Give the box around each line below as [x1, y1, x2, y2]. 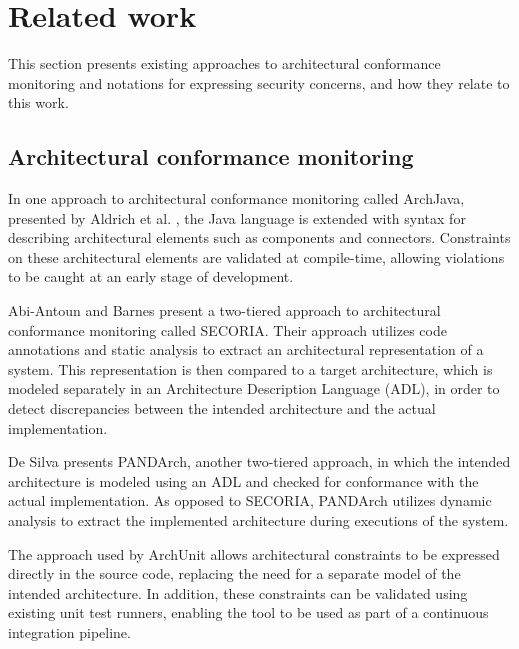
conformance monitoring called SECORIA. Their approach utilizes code [8, 319, 447, 340]
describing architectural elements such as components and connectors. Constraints [8, 227, 511, 248]
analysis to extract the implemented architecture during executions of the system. [8, 510, 509, 531]
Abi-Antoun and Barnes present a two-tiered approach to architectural [8, 300, 441, 321]
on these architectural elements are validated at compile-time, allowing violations [8, 246, 505, 267]
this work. [8, 92, 69, 113]
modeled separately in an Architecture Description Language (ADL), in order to [8, 378, 500, 399]
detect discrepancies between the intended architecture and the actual [8, 398, 436, 419]
